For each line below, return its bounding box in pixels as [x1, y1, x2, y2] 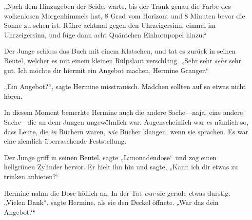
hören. [4, 91, 23, 101]
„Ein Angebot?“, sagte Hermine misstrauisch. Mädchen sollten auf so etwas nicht [4, 81, 246, 92]
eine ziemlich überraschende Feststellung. [4, 136, 127, 146]
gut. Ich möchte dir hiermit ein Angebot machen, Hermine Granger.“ [4, 65, 209, 75]
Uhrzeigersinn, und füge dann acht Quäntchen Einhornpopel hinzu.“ [4, 29, 207, 39]
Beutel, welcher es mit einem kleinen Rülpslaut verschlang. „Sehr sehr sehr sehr [4, 55, 241, 65]
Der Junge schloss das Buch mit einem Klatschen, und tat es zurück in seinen [4, 46, 236, 56]
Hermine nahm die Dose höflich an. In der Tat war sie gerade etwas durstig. [4, 187, 231, 198]
